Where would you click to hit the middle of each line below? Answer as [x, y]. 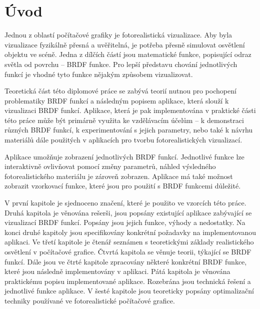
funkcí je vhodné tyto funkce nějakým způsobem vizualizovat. [99, 74]
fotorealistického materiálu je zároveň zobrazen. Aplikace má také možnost [119, 176]
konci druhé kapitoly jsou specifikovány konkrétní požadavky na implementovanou [130, 232]
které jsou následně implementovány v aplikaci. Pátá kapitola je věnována [117, 271]
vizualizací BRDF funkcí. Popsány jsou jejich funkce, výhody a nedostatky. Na [125, 222]
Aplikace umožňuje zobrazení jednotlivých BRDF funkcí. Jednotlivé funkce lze [124, 156]
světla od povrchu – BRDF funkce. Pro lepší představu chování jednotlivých [121, 64]
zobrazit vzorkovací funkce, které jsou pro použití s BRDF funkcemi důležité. [123, 186]
